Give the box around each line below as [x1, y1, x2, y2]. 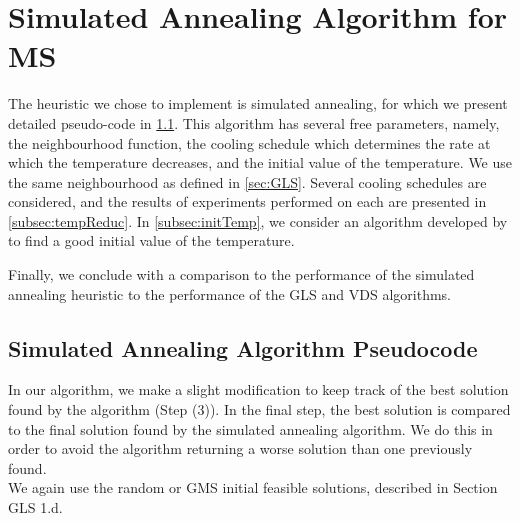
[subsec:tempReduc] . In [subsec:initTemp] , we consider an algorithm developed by [8, 210, 508, 231]
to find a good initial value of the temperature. [8, 230, 295, 251]
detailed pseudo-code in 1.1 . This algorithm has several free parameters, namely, [8, 112, 500, 133]
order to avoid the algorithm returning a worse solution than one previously [8, 438, 473, 459]
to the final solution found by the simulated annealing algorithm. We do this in [8, 418, 493, 439]
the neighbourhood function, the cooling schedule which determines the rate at [8, 132, 491, 153]
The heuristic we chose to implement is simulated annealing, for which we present [8, 93, 508, 114]
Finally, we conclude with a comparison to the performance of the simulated [8, 264, 475, 285]
